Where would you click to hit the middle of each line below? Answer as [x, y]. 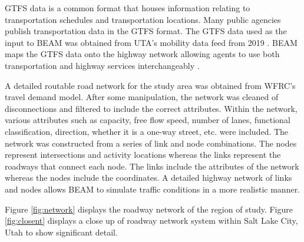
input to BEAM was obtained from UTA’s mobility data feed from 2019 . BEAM [151, 42]
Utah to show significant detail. [61, 232]
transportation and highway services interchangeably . [102, 65]
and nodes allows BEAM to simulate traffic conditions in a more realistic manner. [153, 189]
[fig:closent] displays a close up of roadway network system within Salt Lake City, [151, 221]
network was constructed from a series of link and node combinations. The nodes [151, 143]
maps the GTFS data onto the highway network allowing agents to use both [142, 54]
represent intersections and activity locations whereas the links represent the [143, 155]
